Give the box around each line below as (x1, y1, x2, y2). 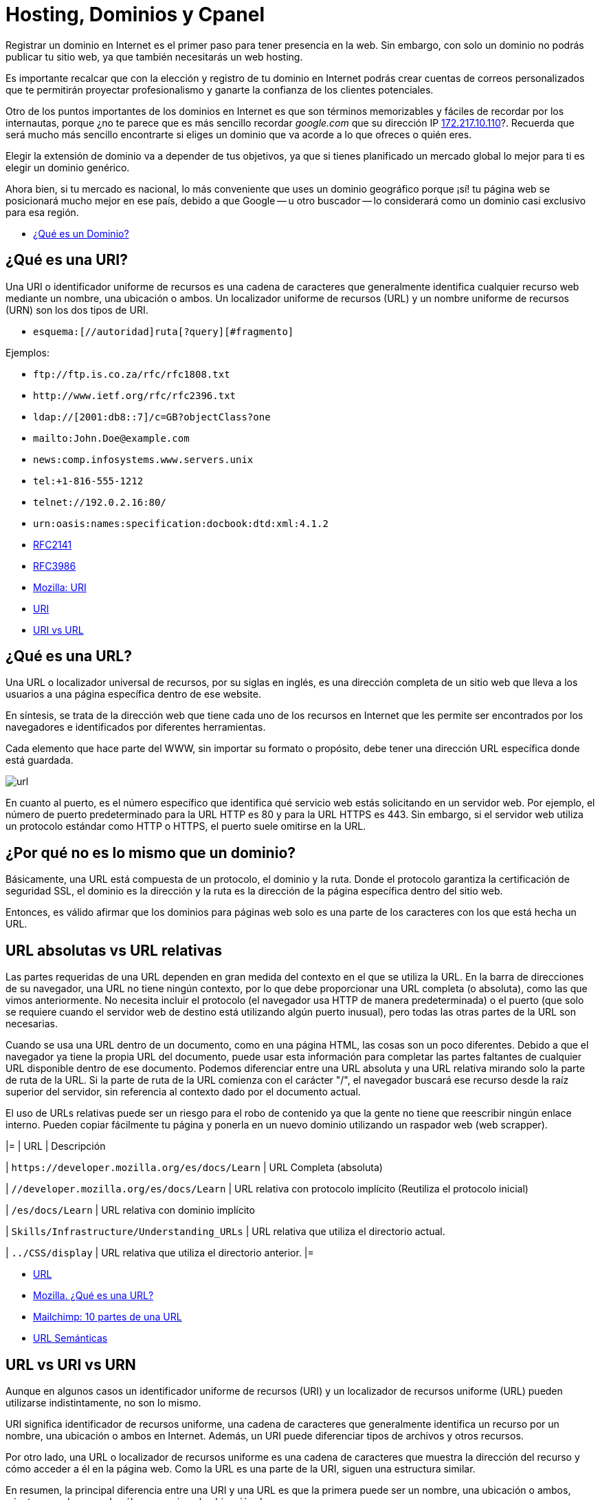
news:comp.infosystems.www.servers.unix (33, 453, 254, 465)
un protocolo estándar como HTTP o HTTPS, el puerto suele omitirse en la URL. (5, 820, 366, 833)
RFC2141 (33, 538, 72, 550)
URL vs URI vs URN (5, 1356, 136, 1373)
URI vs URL (33, 623, 84, 636)
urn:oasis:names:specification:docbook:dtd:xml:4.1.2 (33, 517, 329, 529)
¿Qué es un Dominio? (33, 227, 129, 239)
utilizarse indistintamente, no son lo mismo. (5, 1396, 201, 1408)
